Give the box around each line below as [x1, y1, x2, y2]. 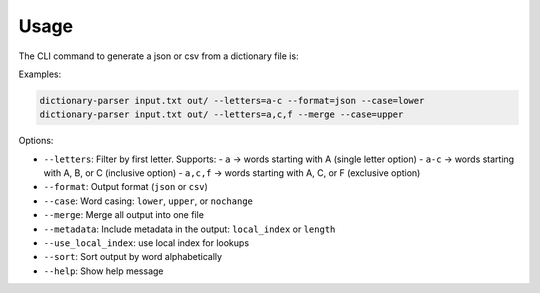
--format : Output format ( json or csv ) [43, 181, 209, 193]
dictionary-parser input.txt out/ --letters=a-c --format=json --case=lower [39, 95, 425, 106]
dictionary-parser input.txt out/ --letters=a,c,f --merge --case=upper [39, 109, 404, 120]
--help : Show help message [43, 265, 164, 277]
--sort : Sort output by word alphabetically [43, 251, 223, 263]
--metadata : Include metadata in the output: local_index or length [43, 223, 336, 235]
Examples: [18, 68, 62, 80]
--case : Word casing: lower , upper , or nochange [43, 195, 254, 207]
